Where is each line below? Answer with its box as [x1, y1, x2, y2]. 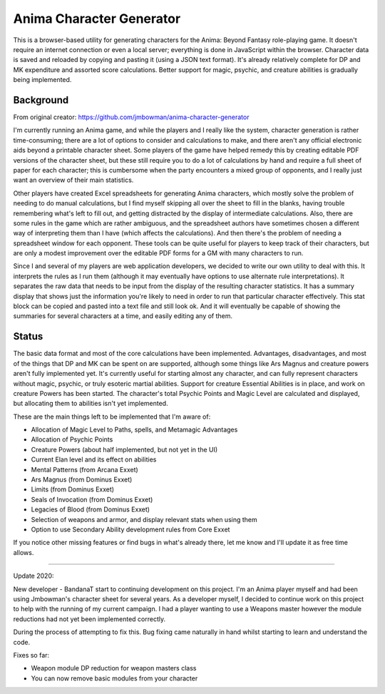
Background [13, 93, 69, 106]
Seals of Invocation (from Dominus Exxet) [31, 495, 153, 504]
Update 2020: [13, 571, 54, 581]
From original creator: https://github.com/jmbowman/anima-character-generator [13, 113, 250, 121]
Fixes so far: [13, 650, 50, 659]
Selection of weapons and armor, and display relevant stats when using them [31, 515, 257, 524]
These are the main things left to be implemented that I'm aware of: [13, 412, 211, 421]
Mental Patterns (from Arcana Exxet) [31, 465, 138, 474]
